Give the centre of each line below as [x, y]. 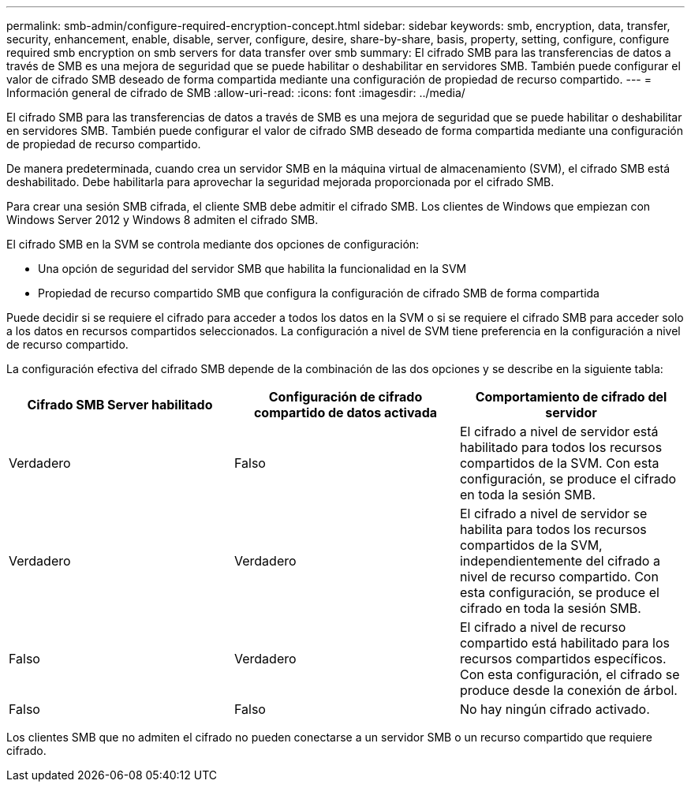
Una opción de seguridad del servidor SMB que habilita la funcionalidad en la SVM [252, 269]
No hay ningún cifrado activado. [555, 709]
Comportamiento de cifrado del [571, 397]
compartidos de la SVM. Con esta [559, 463]
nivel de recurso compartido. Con [559, 577]
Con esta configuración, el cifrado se [570, 674]
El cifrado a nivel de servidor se [553, 514]
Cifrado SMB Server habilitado [120, 405]
